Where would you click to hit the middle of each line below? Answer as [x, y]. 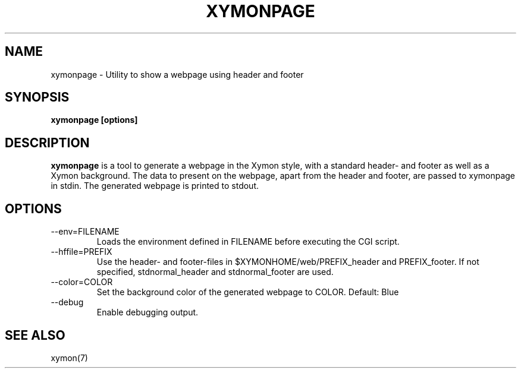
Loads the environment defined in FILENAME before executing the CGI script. [248, 242]
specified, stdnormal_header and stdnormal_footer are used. [215, 272]
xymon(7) [69, 358]
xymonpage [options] [94, 120]
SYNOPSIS [37, 97]
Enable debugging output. [147, 312]
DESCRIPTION [47, 143]
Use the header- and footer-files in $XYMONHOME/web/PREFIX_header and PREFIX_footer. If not [288, 262]
